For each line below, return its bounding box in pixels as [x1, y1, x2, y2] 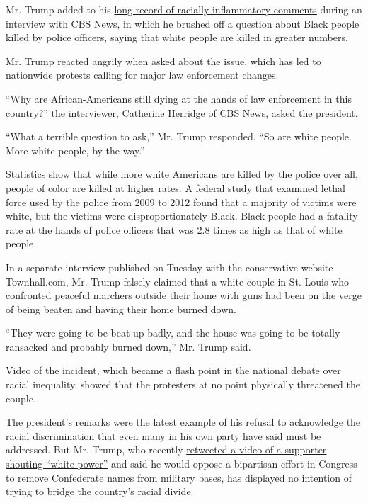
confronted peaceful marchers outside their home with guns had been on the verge [6, 288, 362, 303]
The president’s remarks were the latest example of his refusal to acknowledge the [6, 414, 361, 429]
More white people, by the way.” [6, 142, 145, 157]
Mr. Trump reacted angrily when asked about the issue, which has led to [6, 53, 321, 68]
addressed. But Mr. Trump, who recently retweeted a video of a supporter [6, 442, 327, 457]
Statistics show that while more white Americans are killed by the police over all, [6, 166, 358, 181]
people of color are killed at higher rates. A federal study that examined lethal [6, 180, 345, 195]
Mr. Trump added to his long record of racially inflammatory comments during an [6, 2, 362, 16]
